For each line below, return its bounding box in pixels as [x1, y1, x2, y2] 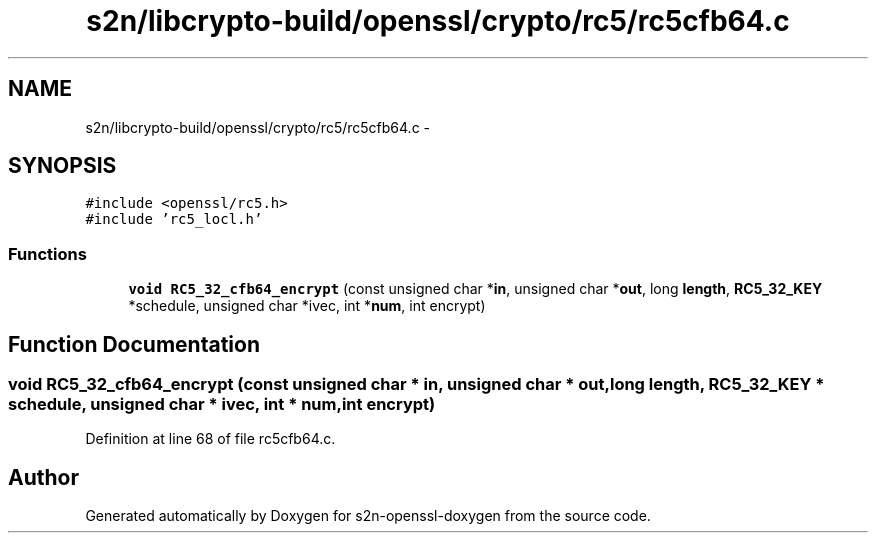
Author [8, 464, 79, 490]
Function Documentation [8, 331, 260, 357]
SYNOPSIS [8, 153, 117, 179]
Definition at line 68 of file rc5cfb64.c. [85, 430, 336, 448]
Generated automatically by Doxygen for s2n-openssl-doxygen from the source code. [85, 507, 651, 525]
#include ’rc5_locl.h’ [85, 211, 263, 228]
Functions [8, 243, 87, 264]
